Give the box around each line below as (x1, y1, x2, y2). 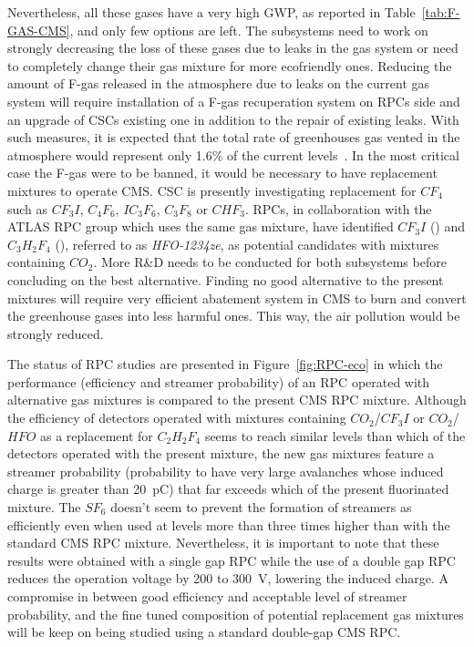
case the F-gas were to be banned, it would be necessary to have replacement (7, 163, 438, 182)
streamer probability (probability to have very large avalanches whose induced (7, 461, 444, 480)
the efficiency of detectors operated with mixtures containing (7, 408, 346, 427)
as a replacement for (40, 426, 153, 445)
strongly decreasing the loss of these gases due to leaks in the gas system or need (7, 38, 459, 57)
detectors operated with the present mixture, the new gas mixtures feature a (7, 444, 435, 463)
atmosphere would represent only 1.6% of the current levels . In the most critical (7, 145, 459, 164)
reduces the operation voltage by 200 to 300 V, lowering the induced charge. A (7, 569, 448, 588)
